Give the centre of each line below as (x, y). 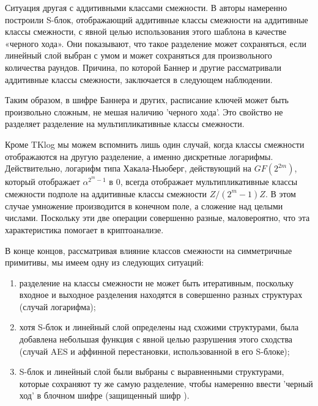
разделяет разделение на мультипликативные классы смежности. (125, 124)
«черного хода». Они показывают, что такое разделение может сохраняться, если (156, 43)
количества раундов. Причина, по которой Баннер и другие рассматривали (143, 67)
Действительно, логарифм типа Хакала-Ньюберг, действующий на (128, 168)
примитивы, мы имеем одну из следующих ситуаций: (105, 262)
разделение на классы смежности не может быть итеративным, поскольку (157, 282)
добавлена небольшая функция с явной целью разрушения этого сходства (156, 339)
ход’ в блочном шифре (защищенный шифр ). (104, 395)
